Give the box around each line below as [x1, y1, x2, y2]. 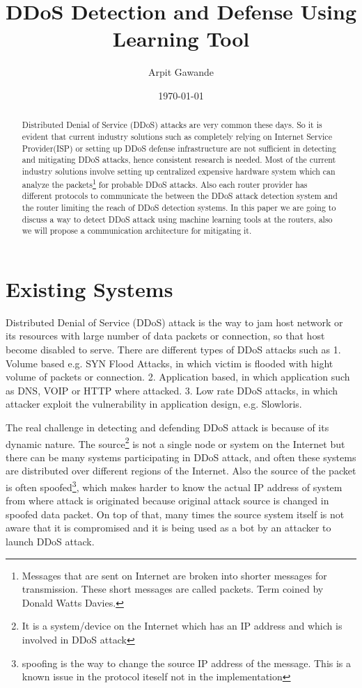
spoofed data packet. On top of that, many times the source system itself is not [6, 506, 345, 521]
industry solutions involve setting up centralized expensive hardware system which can [22, 165, 336, 177]
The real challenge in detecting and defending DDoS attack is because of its [6, 419, 329, 434]
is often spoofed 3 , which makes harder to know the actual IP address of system [6, 477, 343, 494]
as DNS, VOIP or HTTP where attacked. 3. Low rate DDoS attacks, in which [6, 383, 338, 397]
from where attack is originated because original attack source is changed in [6, 493, 329, 508]
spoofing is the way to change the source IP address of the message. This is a [22, 655, 352, 670]
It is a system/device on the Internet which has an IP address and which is [22, 618, 343, 633]
